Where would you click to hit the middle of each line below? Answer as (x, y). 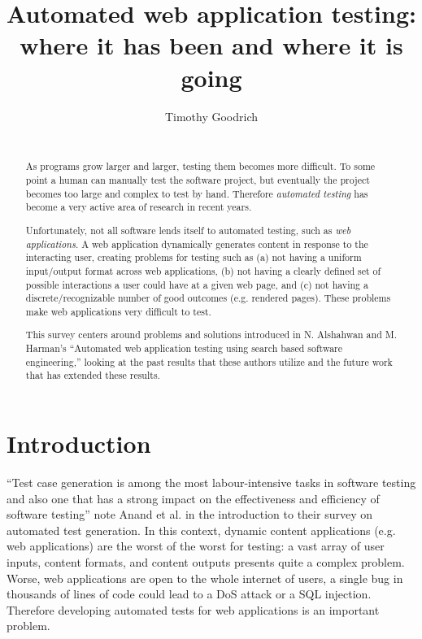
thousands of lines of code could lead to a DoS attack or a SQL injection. (189, 594)
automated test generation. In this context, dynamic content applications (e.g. (201, 530)
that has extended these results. (93, 375)
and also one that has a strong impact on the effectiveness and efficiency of (193, 498)
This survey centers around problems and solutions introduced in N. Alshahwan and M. (211, 335)
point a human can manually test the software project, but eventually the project (198, 180)
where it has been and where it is (211, 45)
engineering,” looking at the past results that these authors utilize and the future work (209, 361)
